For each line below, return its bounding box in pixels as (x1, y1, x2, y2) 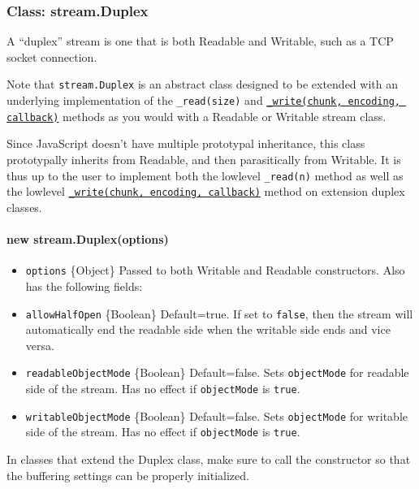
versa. (25, 336, 54, 353)
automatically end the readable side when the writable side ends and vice (25, 321, 391, 338)
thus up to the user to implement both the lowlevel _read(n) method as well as (6, 167, 404, 184)
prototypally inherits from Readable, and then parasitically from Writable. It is (6, 150, 401, 167)
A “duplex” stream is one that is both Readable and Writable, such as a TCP (6, 32, 394, 50)
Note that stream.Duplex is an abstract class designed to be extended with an (6, 76, 398, 93)
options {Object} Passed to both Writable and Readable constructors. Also (25, 262, 405, 279)
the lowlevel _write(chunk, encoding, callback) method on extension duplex (6, 183, 405, 200)
